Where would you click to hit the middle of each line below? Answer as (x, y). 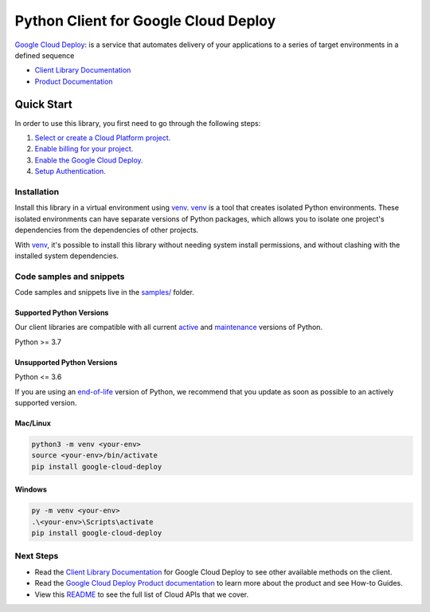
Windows (31, 489)
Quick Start (43, 104)
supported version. (46, 402)
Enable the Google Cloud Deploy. (89, 160)
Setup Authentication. (70, 171)
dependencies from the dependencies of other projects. (107, 230)
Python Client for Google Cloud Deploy (145, 21)
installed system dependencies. (67, 256)
